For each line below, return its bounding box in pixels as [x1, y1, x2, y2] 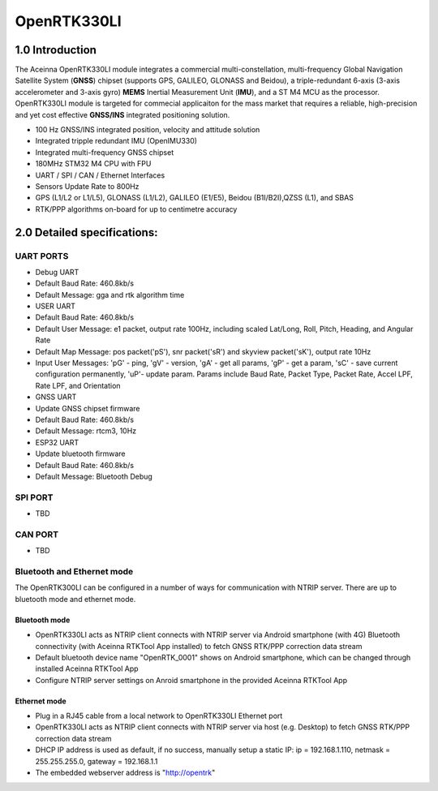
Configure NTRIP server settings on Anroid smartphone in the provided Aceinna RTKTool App [35, 675, 348, 685]
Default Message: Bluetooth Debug [35, 471, 153, 481]
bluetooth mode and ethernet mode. [15, 594, 136, 604]
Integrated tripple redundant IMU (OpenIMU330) [35, 136, 198, 146]
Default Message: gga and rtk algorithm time [35, 290, 185, 299]
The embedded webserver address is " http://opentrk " [35, 767, 216, 778]
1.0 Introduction [15, 43, 97, 57]
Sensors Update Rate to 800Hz [35, 181, 140, 191]
